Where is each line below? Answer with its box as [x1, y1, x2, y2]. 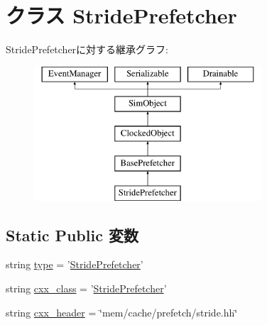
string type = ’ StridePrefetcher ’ [6, 257, 143, 272]
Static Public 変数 [6, 224, 138, 246]
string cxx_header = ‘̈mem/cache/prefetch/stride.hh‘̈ [6, 304, 238, 319]
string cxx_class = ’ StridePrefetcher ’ [6, 281, 167, 296]
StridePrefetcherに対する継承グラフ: [6, 42, 168, 57]
